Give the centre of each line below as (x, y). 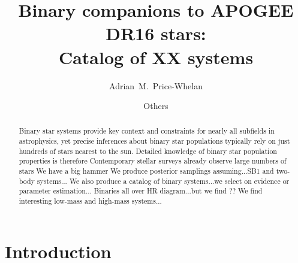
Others (156, 106)
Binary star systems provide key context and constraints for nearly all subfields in (147, 131)
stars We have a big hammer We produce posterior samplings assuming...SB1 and (146, 171)
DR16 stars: (156, 33)
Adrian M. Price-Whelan (156, 85)
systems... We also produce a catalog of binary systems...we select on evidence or (163, 181)
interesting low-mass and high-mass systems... (90, 201)
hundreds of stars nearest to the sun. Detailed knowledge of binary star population (148, 151)
